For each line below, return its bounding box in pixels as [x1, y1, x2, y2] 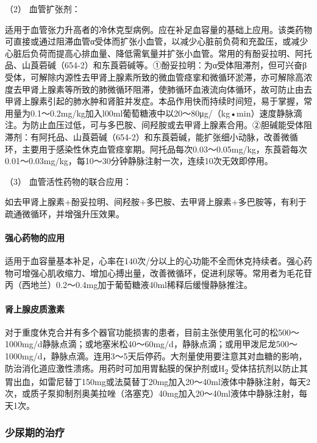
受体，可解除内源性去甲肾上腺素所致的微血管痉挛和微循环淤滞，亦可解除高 [5, 70, 304, 83]
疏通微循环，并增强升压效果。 [5, 207, 124, 220]
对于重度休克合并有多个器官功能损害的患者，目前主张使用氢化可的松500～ [5, 325, 299, 338]
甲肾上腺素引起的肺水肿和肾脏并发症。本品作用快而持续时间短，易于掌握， [5, 95, 304, 107]
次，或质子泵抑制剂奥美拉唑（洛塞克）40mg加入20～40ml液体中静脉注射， [5, 387, 299, 400]
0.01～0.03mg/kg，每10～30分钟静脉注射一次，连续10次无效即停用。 [5, 154, 273, 167]
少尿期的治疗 [5, 425, 65, 440]
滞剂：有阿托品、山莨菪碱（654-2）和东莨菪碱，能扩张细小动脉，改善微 [5, 130, 290, 143]
